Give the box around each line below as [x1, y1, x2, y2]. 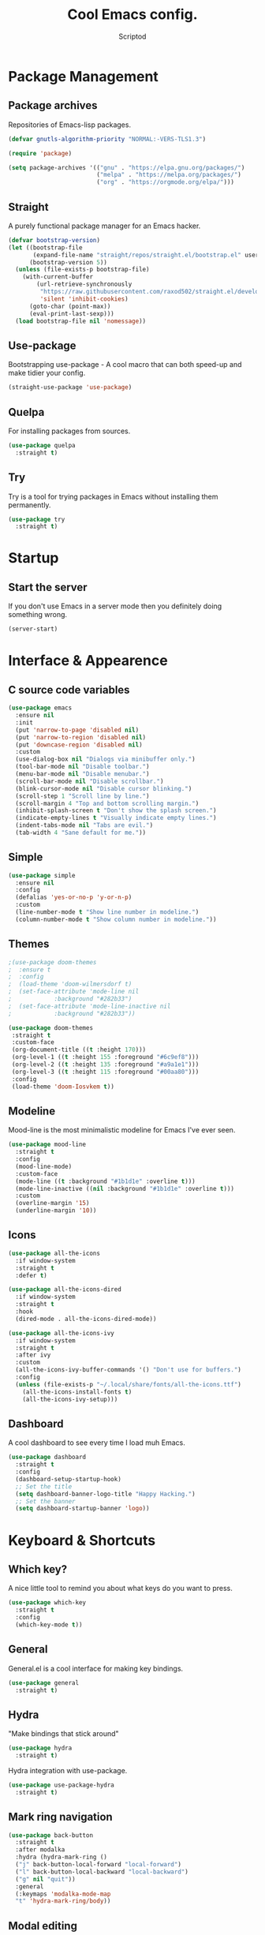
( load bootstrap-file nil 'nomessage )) [15, 317, 147, 325]
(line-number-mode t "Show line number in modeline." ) [15, 908, 200, 916]
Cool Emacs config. [67, 6, 198, 24]
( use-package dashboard [8, 1454, 87, 1462]
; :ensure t [8, 965, 51, 974]
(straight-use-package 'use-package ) [8, 384, 132, 391]
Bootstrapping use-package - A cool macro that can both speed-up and [8, 360, 242, 369]
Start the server [8, 580, 88, 593]
